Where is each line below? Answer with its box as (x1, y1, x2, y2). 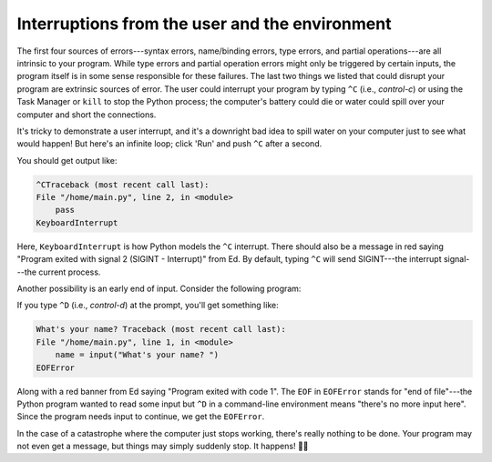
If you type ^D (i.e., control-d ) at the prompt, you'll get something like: (16, 300, 279, 311)
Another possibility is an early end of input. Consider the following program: (16, 283, 302, 294)
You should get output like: (16, 155, 118, 166)
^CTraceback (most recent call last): (36, 179, 210, 190)
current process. (37, 266, 101, 277)
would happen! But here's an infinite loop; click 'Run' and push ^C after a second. (16, 138, 323, 149)
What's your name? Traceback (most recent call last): (36, 324, 286, 335)
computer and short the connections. (16, 109, 157, 120)
